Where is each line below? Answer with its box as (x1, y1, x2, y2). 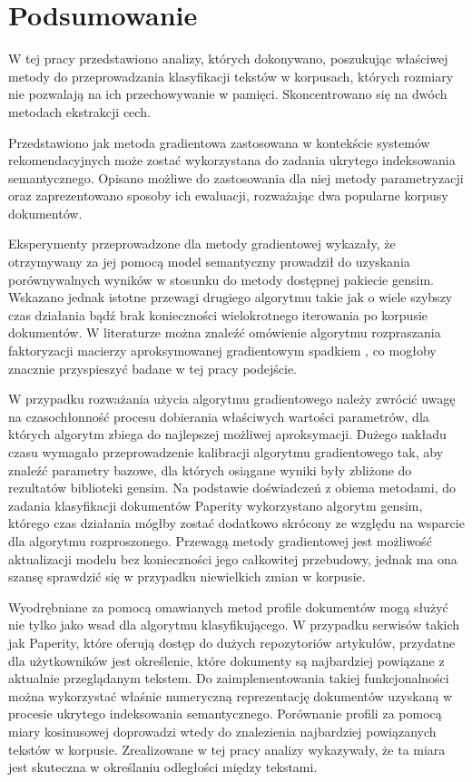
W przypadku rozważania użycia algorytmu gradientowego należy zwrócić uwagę (8, 389, 456, 408)
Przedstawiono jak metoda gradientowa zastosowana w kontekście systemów (8, 132, 430, 152)
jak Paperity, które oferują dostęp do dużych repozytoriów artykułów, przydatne (8, 632, 456, 651)
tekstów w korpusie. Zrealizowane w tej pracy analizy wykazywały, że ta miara (8, 739, 446, 758)
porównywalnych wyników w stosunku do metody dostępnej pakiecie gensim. (8, 269, 434, 288)
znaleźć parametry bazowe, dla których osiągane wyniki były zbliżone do (8, 460, 412, 479)
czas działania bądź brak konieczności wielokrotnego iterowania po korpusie (8, 305, 428, 324)
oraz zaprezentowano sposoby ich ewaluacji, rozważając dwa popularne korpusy (8, 186, 448, 205)
